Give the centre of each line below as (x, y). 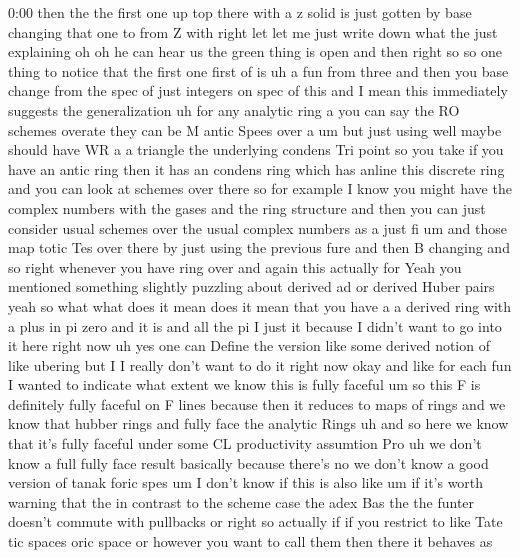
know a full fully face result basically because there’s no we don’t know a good (248, 462)
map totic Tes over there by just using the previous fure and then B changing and (259, 247)
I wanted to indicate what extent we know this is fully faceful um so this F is (244, 384)
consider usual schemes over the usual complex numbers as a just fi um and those (257, 227)
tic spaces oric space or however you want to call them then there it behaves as (250, 541)
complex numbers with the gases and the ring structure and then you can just (247, 207)
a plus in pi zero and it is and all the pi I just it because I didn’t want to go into (255, 325)
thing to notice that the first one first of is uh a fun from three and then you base (258, 70)
